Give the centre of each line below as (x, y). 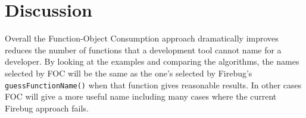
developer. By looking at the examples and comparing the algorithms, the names (152, 61)
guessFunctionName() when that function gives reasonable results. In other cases (153, 84)
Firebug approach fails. (47, 108)
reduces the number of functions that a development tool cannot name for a (143, 50)
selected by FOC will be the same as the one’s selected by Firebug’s (129, 73)
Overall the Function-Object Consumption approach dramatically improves (142, 38)
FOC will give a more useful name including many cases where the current (141, 96)
